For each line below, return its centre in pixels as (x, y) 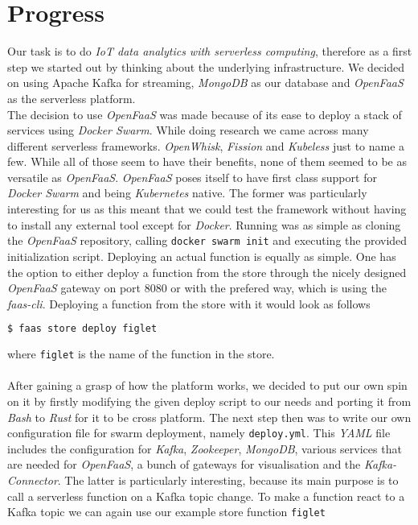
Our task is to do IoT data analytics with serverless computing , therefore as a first (210, 51)
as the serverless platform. (72, 98)
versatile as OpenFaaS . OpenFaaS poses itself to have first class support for (192, 177)
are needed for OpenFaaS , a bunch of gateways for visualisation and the (184, 464)
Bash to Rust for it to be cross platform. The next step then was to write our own (209, 417)
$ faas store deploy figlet (82, 329)
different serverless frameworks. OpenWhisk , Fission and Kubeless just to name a (206, 145)
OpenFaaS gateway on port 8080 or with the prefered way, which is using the (197, 288)
